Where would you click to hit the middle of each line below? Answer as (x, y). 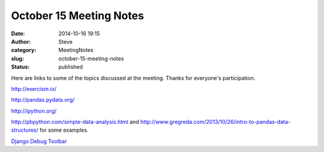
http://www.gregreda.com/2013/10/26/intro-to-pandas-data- (215, 122)
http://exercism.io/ (34, 89)
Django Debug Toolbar (39, 141)
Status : (20, 67)
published (71, 67)
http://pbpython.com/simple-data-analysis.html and (75, 122)
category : (24, 50)
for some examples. (64, 130)
